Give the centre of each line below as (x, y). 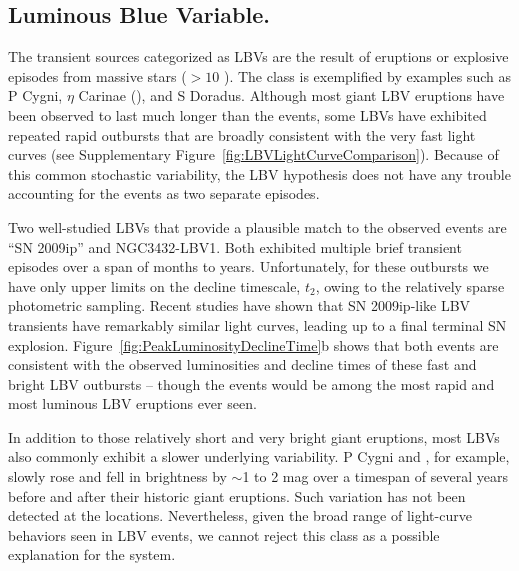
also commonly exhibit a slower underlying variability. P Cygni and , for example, (259, 456)
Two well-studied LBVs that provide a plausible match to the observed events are (257, 226)
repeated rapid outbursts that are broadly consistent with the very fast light (242, 134)
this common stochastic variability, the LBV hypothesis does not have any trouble (259, 173)
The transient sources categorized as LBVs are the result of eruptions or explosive (258, 56)
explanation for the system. (92, 554)
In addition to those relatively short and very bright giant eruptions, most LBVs (254, 436)
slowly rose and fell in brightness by (117, 476)
